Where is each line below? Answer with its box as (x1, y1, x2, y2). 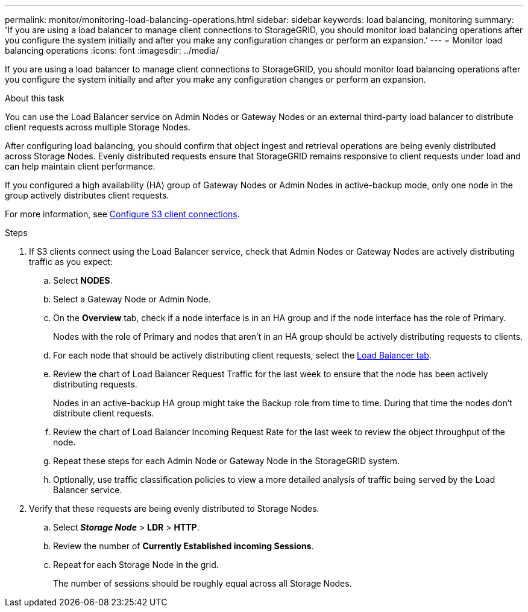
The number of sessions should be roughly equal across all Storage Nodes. (53, 578, 352, 588)
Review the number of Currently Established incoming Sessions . (53, 541, 314, 551)
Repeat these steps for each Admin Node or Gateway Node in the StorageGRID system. (53, 456, 400, 466)
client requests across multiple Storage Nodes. (5, 122, 191, 132)
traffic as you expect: (29, 257, 113, 267)
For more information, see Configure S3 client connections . (5, 209, 240, 219)
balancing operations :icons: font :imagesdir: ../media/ (5, 45, 219, 56)
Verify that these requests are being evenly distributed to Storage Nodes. (29, 503, 319, 514)
